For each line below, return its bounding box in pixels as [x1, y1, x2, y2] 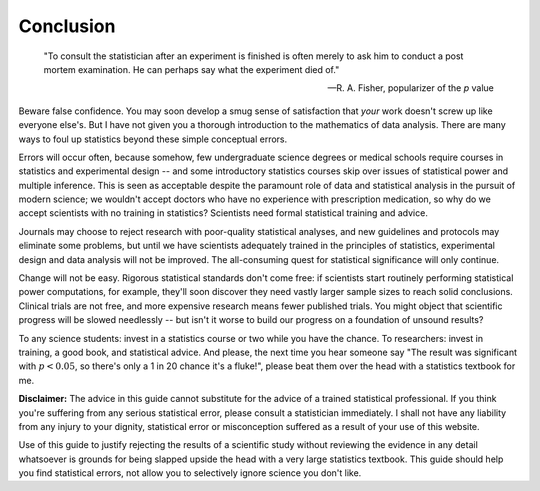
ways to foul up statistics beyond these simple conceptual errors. [18, 133, 288, 145]
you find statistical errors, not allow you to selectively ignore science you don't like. [18, 467, 362, 479]
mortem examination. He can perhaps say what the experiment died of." [43, 63, 340, 75]
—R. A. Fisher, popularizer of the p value [327, 82, 494, 94]
